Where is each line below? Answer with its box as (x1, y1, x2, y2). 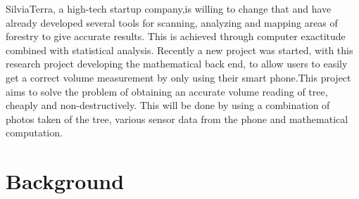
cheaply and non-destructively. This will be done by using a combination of (6, 98, 330, 113)
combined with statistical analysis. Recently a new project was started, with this (6, 42, 353, 57)
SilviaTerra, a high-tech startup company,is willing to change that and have (6, 1, 332, 15)
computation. (6, 125, 63, 140)
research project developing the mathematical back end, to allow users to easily (6, 56, 348, 71)
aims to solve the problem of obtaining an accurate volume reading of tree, (6, 84, 328, 98)
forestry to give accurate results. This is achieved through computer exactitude (6, 29, 346, 44)
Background (6, 167, 125, 195)
